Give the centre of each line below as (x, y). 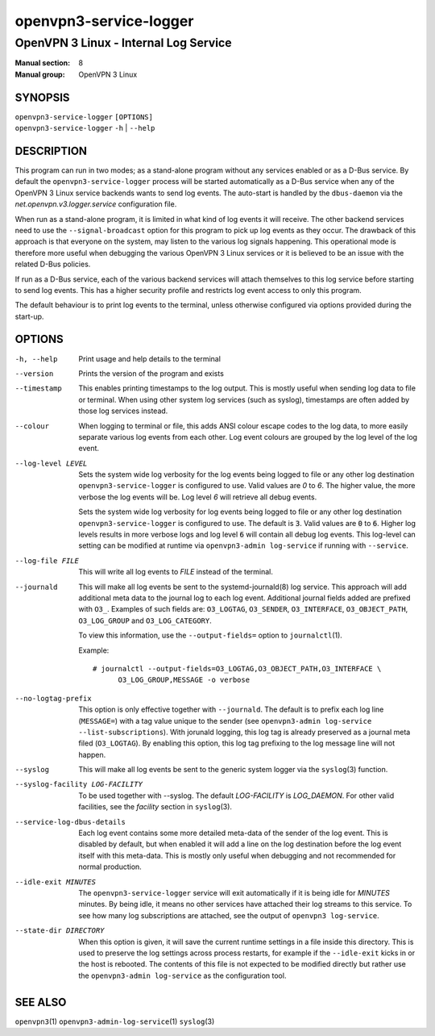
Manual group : (40, 74)
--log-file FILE (47, 560)
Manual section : (43, 63)
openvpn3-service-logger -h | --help (85, 128)
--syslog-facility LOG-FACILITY (79, 784)
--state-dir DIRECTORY (60, 931)
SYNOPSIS (42, 97)
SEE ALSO (41, 1002)
